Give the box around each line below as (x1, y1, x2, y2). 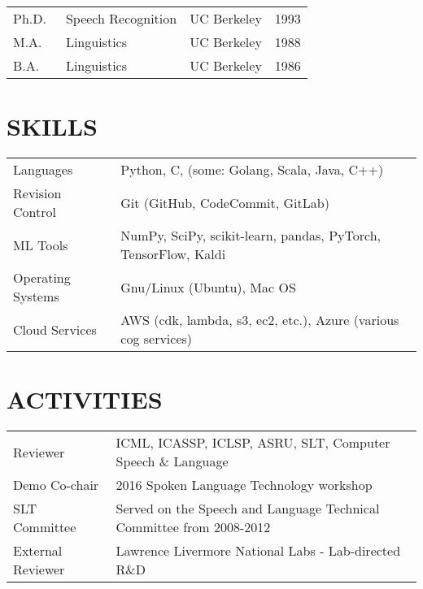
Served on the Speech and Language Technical (116, 499, 380, 518)
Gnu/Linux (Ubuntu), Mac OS (120, 277, 296, 297)
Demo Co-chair (13, 475, 99, 495)
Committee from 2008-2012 (116, 518, 271, 537)
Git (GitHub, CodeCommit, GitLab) (120, 193, 329, 212)
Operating (13, 268, 71, 288)
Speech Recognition (65, 9, 177, 28)
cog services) (120, 329, 193, 349)
